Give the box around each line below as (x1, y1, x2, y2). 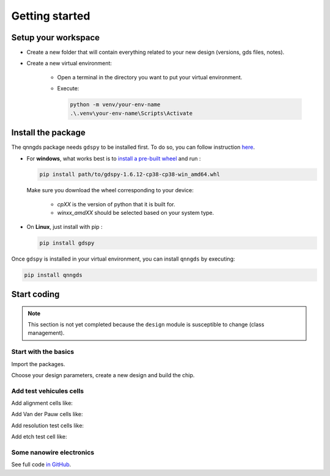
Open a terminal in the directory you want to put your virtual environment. (57, 73, 243, 81)
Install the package (11, 128, 86, 138)
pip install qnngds (24, 272, 82, 278)
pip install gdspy (39, 239, 95, 247)
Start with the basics (11, 348, 75, 356)
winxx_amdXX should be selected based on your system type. (57, 209, 215, 217)
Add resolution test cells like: (11, 422, 84, 429)
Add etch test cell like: (11, 433, 67, 441)
